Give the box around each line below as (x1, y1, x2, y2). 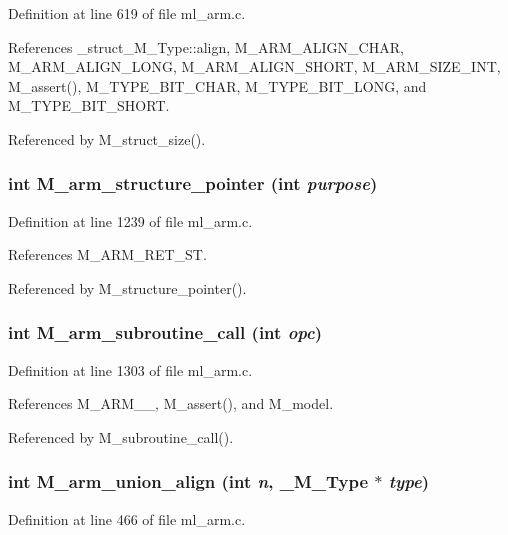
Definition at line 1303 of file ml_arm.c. (8, 359, 253, 380)
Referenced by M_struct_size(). (8, 128, 206, 149)
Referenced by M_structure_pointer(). (8, 277, 247, 298)
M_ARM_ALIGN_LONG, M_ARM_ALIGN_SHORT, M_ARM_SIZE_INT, (8, 56, 501, 77)
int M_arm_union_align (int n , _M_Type (8, 469, 369, 494)
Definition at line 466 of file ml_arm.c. (8, 508, 246, 529)
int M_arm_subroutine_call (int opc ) (8, 320, 323, 345)
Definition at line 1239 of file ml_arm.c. (8, 210, 253, 231)
